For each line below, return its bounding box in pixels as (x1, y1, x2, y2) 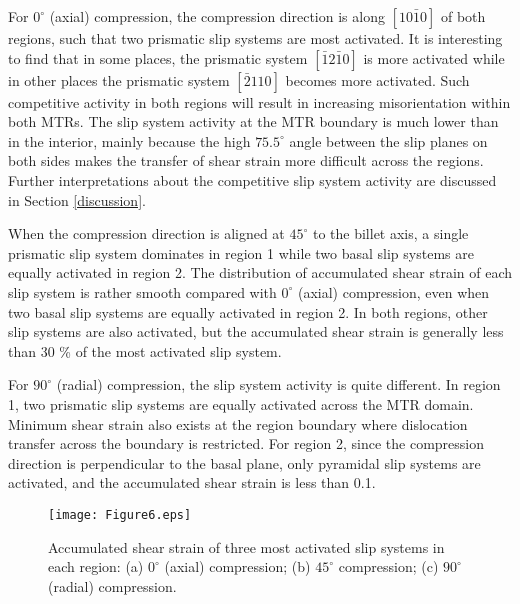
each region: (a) (48, 556, 144, 577)
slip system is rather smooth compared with (8, 281, 277, 302)
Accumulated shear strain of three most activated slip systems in (48, 536, 445, 557)
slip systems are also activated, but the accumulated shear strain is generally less (8, 321, 504, 342)
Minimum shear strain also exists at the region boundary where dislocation (8, 413, 468, 434)
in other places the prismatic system (8, 69, 230, 90)
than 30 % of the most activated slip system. (8, 340, 282, 361)
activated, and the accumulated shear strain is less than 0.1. (8, 472, 376, 493)
